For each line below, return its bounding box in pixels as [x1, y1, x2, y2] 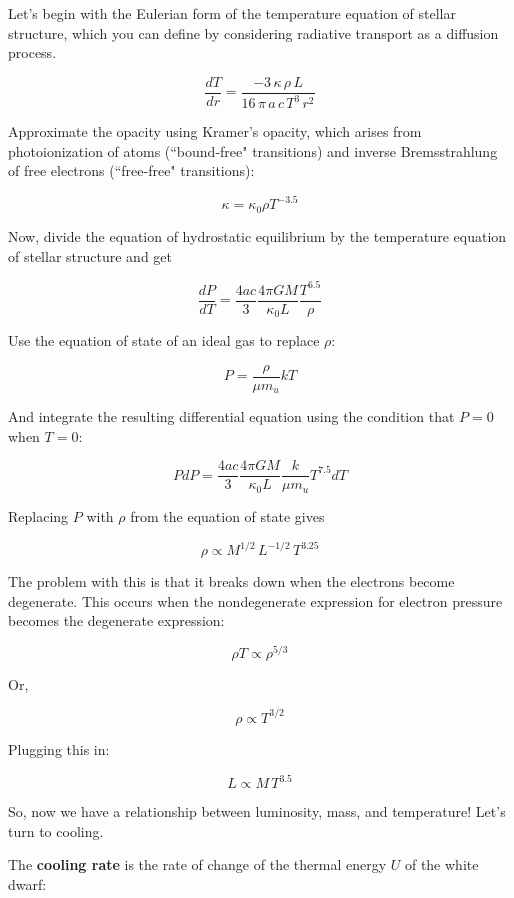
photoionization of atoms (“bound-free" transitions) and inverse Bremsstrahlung [8, 140, 498, 161]
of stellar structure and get [8, 245, 172, 266]
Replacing [8, 505, 69, 526]
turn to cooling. [8, 820, 104, 841]
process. [8, 42, 57, 63]
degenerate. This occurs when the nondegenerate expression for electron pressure [8, 590, 503, 611]
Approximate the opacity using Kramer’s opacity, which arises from [8, 121, 422, 142]
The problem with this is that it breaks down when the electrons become [8, 571, 455, 592]
